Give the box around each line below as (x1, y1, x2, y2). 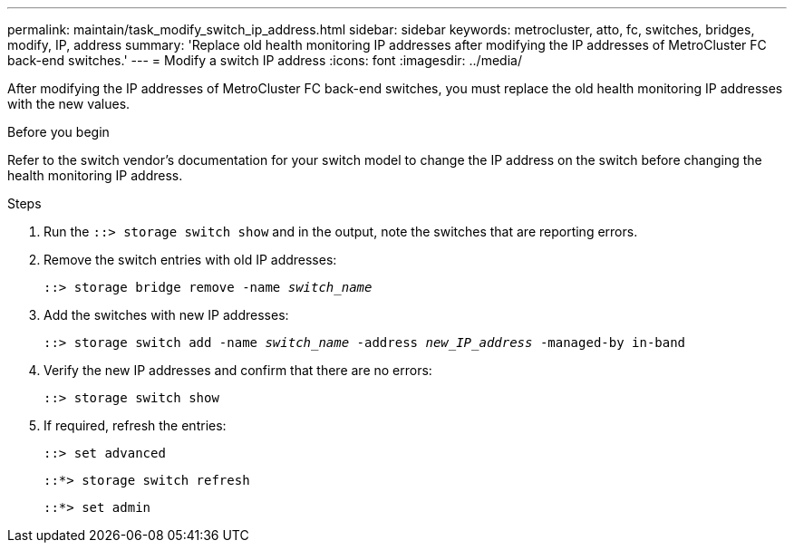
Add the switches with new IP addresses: (44, 307, 289, 323)
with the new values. (7, 96, 131, 111)
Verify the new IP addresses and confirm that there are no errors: (44, 362, 432, 378)
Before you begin (7, 124, 110, 140)
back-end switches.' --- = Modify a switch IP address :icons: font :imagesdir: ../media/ (7, 53, 522, 68)
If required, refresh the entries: (44, 418, 227, 433)
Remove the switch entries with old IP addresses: (44, 252, 337, 267)
